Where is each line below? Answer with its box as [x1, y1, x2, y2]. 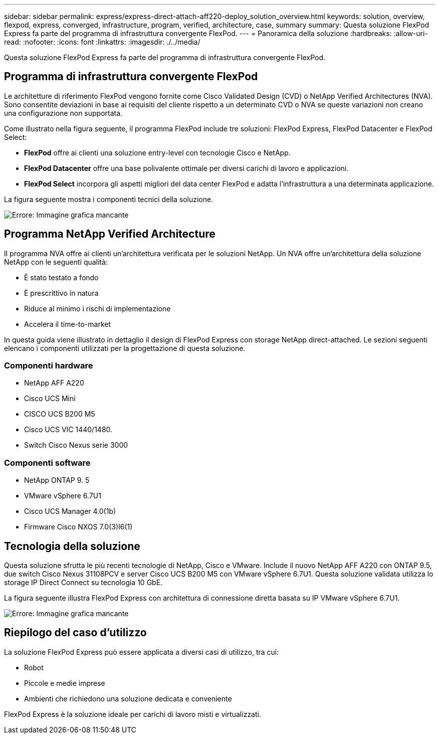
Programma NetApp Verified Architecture [4, 228, 215, 241]
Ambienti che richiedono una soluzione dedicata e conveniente [24, 694, 232, 703]
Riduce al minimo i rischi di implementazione [24, 304, 171, 313]
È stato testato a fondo [24, 273, 99, 282]
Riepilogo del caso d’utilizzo [4, 626, 147, 639]
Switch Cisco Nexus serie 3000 [24, 441, 128, 450]
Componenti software [4, 457, 91, 468]
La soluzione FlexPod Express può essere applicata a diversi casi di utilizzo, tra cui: [4, 647, 279, 656]
